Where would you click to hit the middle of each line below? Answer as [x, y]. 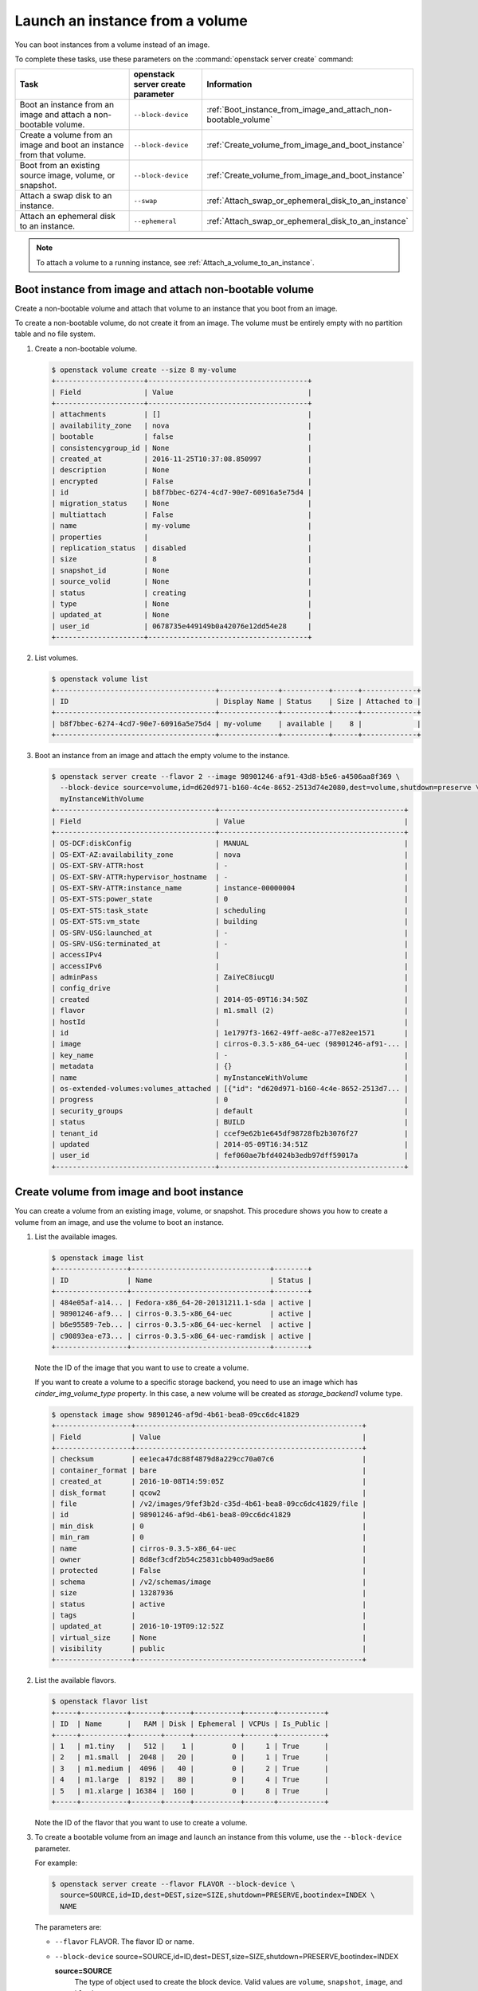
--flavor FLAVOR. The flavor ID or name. [124, 1942]
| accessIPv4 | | [230, 955]
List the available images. [76, 1237]
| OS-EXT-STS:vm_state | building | [230, 921]
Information [229, 84]
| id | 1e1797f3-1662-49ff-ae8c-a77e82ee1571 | [230, 1033]
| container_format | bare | [209, 1470]
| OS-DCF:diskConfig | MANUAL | [230, 843]
